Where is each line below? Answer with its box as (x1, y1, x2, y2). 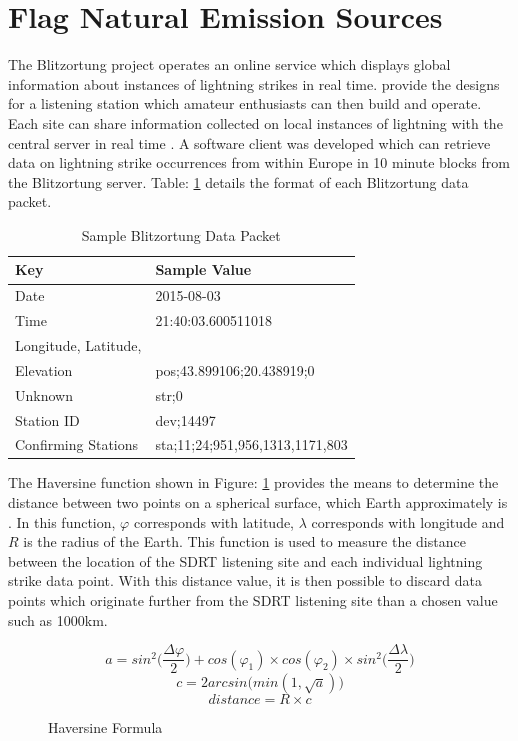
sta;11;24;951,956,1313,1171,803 (155, 434, 348, 455)
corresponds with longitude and (311, 511, 505, 532)
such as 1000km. (8, 609, 108, 630)
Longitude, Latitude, (15, 335, 142, 355)
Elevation (15, 359, 73, 380)
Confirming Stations (15, 434, 139, 455)
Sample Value (155, 259, 252, 280)
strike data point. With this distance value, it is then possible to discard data (8, 570, 482, 591)
